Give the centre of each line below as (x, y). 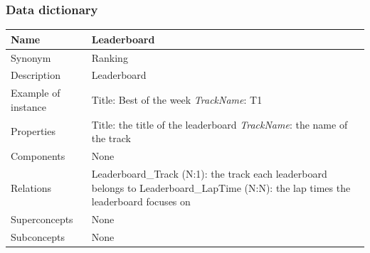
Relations (31, 187)
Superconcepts (42, 219)
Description (36, 75)
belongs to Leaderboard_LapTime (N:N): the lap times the (221, 187)
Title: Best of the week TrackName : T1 (177, 100)
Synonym (31, 57)
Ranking (110, 57)
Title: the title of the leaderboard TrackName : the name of (220, 124)
